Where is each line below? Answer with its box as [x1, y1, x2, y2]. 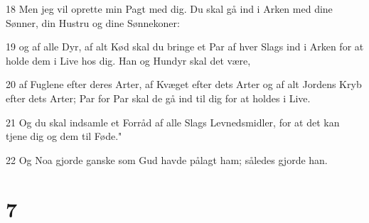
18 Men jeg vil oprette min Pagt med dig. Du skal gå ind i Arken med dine [6, 1, 333, 16]
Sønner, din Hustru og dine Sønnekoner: [6, 15, 180, 30]
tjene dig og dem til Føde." [6, 129, 122, 143]
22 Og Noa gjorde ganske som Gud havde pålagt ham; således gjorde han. [6, 152, 328, 167]
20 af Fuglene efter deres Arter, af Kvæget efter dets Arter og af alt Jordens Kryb [6, 77, 362, 92]
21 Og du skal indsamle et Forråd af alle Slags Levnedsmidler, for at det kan [6, 114, 340, 129]
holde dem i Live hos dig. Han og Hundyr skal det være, [6, 53, 251, 67]
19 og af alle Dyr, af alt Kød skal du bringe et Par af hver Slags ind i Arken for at [6, 39, 364, 54]
